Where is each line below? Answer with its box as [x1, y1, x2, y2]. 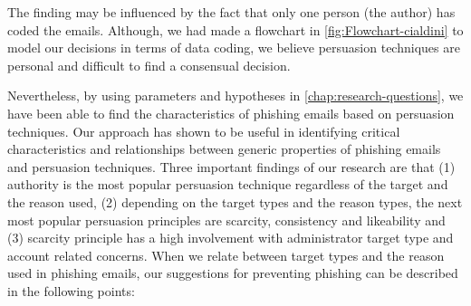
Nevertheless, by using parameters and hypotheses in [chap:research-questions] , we [7, 86, 464, 105]
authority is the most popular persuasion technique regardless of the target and [7, 175, 448, 194]
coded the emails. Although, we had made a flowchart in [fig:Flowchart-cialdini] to [7, 20, 464, 39]
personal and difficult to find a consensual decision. [7, 55, 291, 74]
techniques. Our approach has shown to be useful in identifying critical [7, 121, 400, 140]
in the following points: [7, 281, 135, 300]
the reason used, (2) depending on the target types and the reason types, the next [7, 192, 463, 211]
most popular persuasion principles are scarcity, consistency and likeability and [7, 210, 446, 229]
